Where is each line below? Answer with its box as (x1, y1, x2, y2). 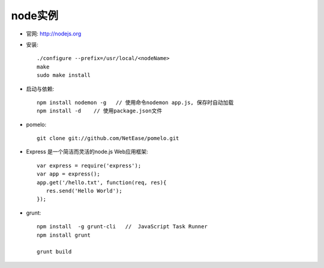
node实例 (11, 9, 58, 22)
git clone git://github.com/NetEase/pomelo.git (37, 135, 179, 142)
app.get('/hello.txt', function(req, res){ (37, 179, 167, 186)
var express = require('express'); (37, 162, 142, 169)
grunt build (37, 248, 72, 255)
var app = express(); (37, 171, 100, 177)
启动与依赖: (26, 85, 55, 93)
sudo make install (37, 72, 91, 79)
